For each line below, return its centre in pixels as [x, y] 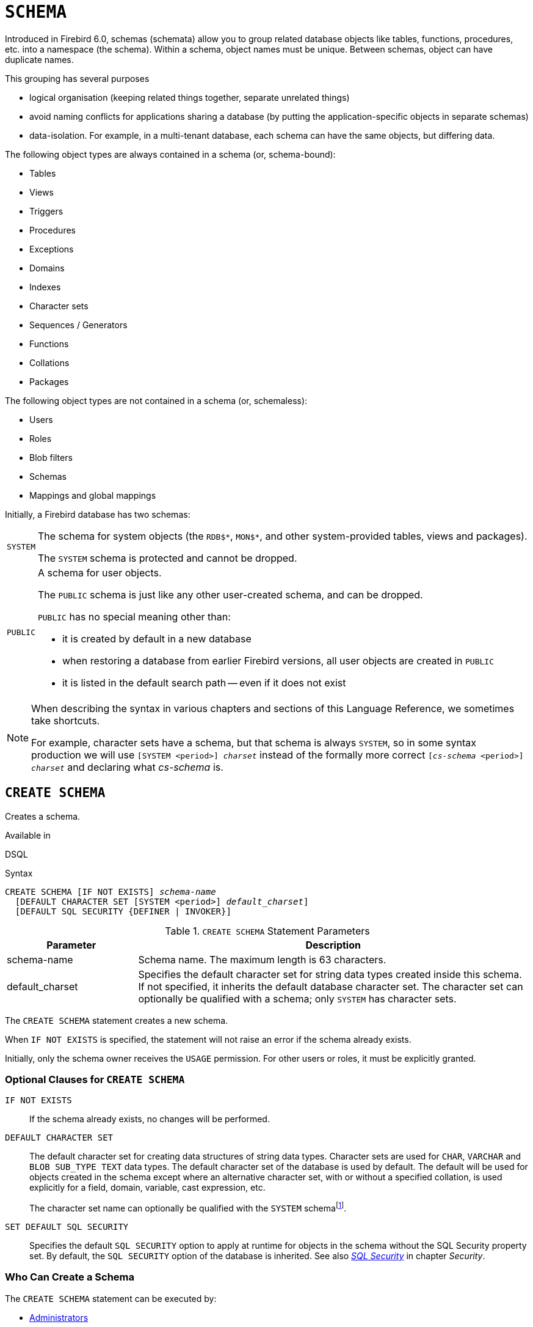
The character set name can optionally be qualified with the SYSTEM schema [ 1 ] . [188, 1207]
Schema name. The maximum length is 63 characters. [262, 959]
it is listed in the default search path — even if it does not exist [204, 682]
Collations [49, 362]
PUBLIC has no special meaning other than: [134, 616]
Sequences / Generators [78, 325]
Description [333, 945]
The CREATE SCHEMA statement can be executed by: [111, 1298]
